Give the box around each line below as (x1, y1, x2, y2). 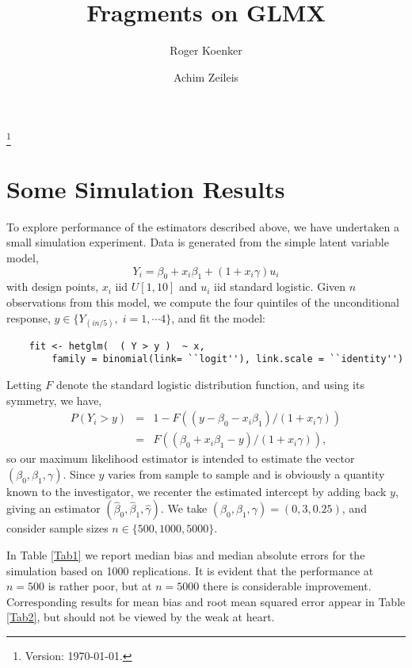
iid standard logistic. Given (214, 278, 346, 295)
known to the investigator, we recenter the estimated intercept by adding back (6, 483, 387, 499)
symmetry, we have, (6, 391, 102, 408)
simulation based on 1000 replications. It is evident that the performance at (6, 562, 374, 578)
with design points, (6, 278, 99, 295)
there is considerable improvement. (203, 578, 372, 594)
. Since (63, 465, 95, 482)
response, (6, 309, 51, 326)
